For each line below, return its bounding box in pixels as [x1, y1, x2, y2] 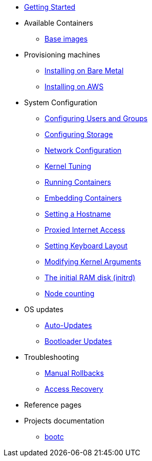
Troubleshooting [24, 353, 79, 361]
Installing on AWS [45, 82, 104, 91]
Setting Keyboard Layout [45, 241, 128, 250]
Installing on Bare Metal [45, 66, 124, 75]
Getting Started [24, 3, 76, 11]
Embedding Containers [45, 194, 122, 202]
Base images [45, 34, 88, 43]
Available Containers [24, 18, 93, 27]
